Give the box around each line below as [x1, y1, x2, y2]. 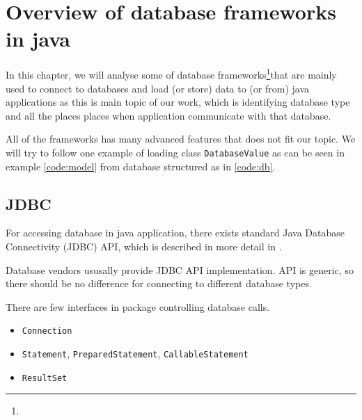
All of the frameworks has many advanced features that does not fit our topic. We [6, 131, 356, 146]
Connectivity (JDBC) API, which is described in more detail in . [6, 239, 282, 253]
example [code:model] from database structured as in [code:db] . [6, 159, 276, 173]
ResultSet [22, 373, 68, 383]
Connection [22, 326, 72, 337]
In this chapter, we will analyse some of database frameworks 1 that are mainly [6, 65, 337, 81]
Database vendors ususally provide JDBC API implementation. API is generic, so [6, 262, 354, 277]
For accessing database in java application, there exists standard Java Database [6, 225, 345, 240]
